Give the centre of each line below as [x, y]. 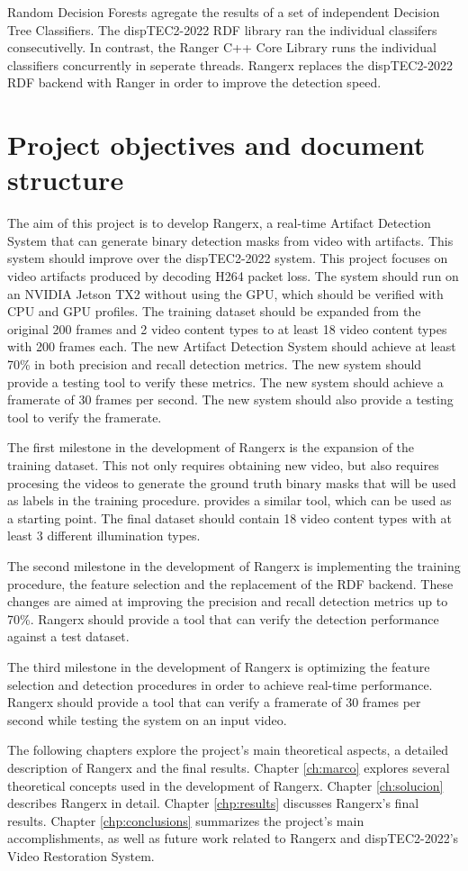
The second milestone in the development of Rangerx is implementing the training [234, 565]
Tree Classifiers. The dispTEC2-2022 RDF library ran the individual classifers [222, 29]
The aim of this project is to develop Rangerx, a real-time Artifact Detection [219, 223]
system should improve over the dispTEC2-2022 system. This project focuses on [228, 258]
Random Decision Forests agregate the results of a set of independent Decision [224, 12]
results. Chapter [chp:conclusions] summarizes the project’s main [186, 820]
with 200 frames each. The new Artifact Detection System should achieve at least [232, 346]
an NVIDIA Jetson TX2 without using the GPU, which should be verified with [225, 293]
